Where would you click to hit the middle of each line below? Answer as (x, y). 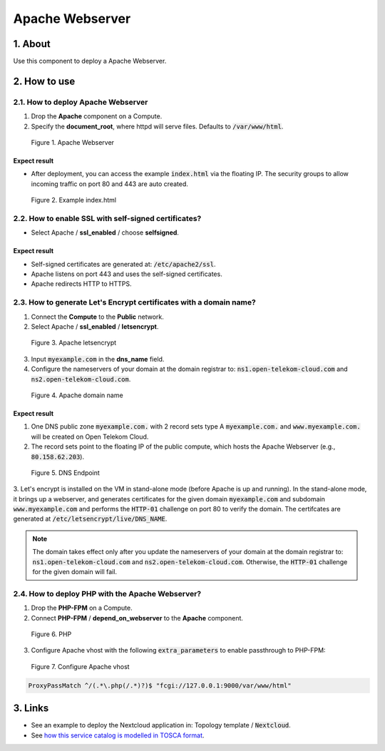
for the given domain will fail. (75, 572)
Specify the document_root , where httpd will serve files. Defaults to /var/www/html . (157, 126)
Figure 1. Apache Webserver (72, 142)
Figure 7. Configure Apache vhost (80, 666)
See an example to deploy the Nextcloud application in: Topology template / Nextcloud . (161, 725)
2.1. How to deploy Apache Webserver (81, 102)
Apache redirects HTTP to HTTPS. (81, 284)
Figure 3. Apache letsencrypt (74, 343)
